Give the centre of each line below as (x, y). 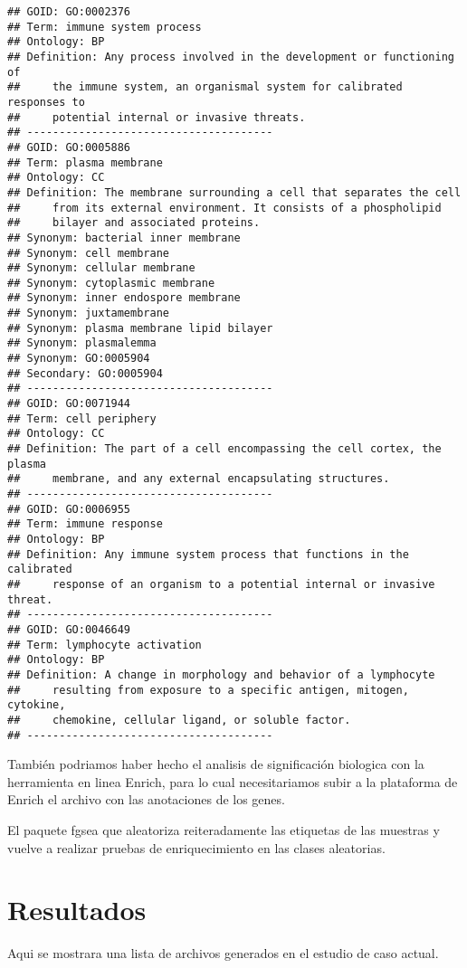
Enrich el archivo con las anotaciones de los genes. (146, 799)
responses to (46, 102)
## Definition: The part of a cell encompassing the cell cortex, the (224, 449)
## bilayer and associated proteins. (134, 223)
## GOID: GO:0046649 (69, 629)
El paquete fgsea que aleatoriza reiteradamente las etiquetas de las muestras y (224, 829)
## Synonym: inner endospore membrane (124, 298)
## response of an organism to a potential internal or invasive (221, 584)
